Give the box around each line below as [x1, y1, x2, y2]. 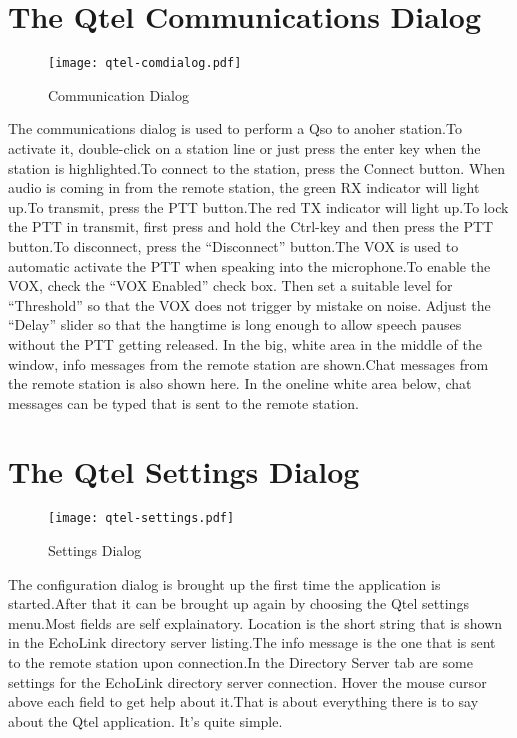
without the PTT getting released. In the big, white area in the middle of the [8, 333, 483, 354]
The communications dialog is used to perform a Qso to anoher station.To [8, 118, 462, 139]
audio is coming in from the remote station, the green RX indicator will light [8, 177, 480, 198]
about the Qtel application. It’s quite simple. [8, 710, 283, 731]
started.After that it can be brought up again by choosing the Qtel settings [8, 593, 469, 614]
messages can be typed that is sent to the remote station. [8, 392, 359, 413]
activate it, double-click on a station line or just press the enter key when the [8, 137, 481, 158]
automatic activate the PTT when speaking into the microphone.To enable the [8, 255, 491, 276]
